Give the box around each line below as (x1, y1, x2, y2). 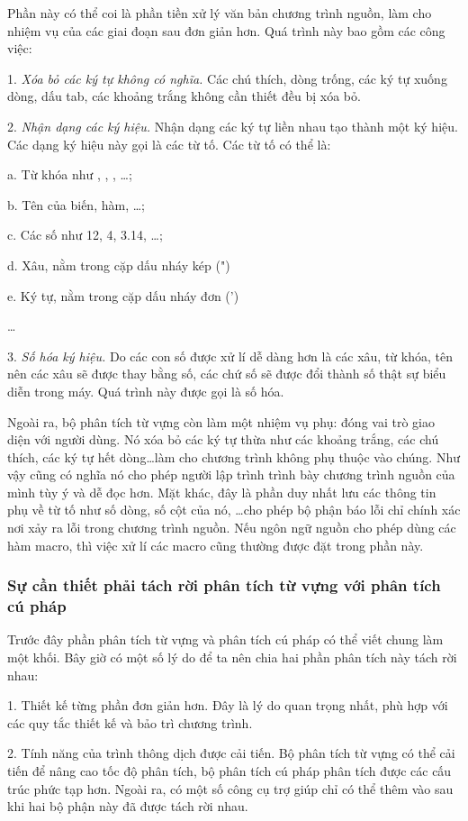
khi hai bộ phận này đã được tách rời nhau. (7, 797, 248, 816)
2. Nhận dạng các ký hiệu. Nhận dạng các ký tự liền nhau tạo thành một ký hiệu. (7, 116, 458, 135)
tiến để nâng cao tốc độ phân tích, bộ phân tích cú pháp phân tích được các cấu (7, 761, 452, 780)
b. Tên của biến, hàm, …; (7, 195, 145, 214)
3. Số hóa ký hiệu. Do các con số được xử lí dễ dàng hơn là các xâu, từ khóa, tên (7, 346, 453, 365)
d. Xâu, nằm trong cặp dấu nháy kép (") (7, 255, 230, 274)
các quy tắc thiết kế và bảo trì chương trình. (7, 713, 253, 732)
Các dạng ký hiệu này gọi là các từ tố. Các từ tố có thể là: (7, 134, 331, 153)
